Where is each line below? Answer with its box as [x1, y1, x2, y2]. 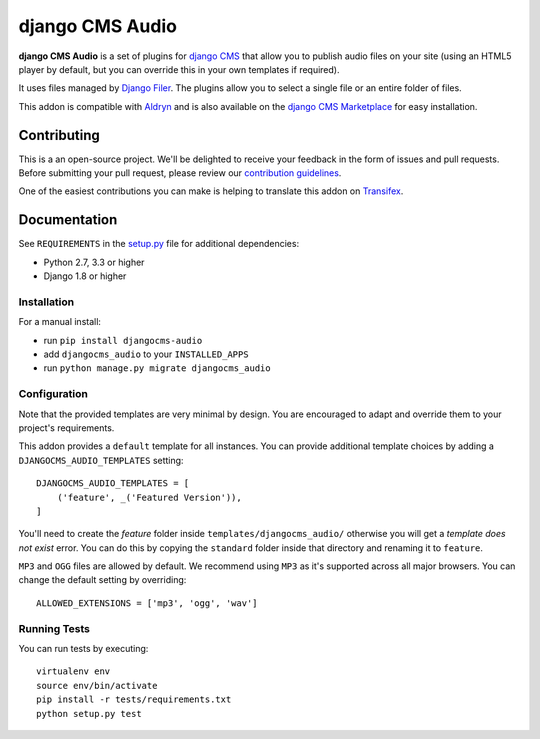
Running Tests [18, 621, 90, 635]
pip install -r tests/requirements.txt [36, 694, 232, 705]
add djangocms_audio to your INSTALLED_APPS [43, 348, 249, 360]
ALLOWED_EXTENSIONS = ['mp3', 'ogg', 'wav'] [36, 597, 259, 609]
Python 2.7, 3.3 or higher [43, 256, 145, 268]
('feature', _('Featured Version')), [56, 491, 242, 503]
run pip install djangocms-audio [43, 334, 203, 346]
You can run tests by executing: [18, 642, 149, 654]
